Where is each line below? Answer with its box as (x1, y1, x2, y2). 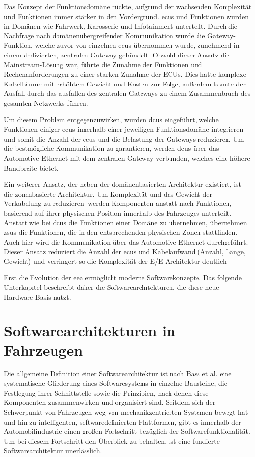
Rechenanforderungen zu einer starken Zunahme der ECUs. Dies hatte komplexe (4, 69, 246, 79)
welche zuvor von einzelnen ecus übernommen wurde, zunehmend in (35, 40, 240, 50)
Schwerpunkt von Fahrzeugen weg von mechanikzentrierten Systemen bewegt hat (4, 406, 248, 417)
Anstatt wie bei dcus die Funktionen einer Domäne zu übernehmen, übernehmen (4, 217, 247, 228)
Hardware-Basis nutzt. (4, 291, 71, 302)
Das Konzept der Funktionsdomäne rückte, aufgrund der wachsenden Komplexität (4, 1, 252, 11)
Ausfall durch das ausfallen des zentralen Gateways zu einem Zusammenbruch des (4, 88, 251, 98)
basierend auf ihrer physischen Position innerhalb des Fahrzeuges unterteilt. (4, 207, 232, 218)
